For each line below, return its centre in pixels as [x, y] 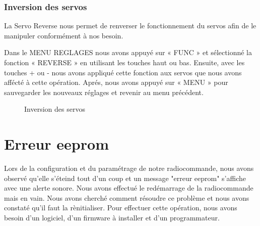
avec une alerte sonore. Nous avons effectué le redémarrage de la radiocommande [129, 188]
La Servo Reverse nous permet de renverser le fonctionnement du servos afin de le [130, 26]
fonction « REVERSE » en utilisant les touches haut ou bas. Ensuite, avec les [124, 62]
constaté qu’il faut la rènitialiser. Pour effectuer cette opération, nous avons [121, 208]
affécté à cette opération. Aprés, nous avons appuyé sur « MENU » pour [116, 82]
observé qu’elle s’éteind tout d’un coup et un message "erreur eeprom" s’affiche [125, 178]
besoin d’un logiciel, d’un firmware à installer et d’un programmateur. [112, 218]
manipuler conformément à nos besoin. [64, 35]
